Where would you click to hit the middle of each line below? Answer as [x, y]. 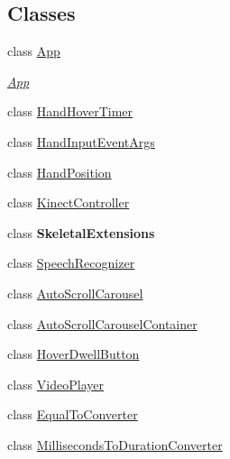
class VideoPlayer [55, 384]
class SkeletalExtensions [81, 232]
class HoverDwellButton [74, 354]
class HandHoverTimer [70, 111]
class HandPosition [60, 172]
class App [34, 51]
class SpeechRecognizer [71, 263]
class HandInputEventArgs [81, 141]
